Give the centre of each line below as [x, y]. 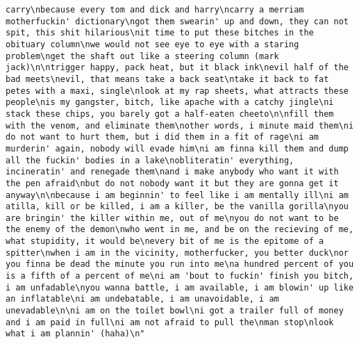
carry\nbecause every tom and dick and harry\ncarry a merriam [155, 10]
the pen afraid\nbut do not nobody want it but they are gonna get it [172, 183]
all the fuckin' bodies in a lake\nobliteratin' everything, [150, 160]
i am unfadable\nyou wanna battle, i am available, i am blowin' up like [180, 287]
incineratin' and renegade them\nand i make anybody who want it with [172, 172]
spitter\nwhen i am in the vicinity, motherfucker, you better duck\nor [177, 253]
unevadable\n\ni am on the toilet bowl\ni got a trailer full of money [175, 311]
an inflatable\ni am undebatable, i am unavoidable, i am [142, 299]
